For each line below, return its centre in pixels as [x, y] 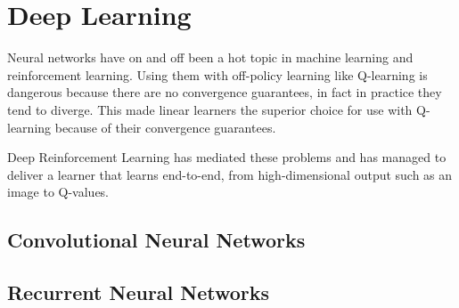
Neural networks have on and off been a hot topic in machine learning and [210, 57]
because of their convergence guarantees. [165, 127]
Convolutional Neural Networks [156, 240]
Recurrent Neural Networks [139, 292]
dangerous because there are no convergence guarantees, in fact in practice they [225, 92]
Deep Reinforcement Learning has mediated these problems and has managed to [227, 157]
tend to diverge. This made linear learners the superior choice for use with [210, 109]
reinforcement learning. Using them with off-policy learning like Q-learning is [217, 74]
